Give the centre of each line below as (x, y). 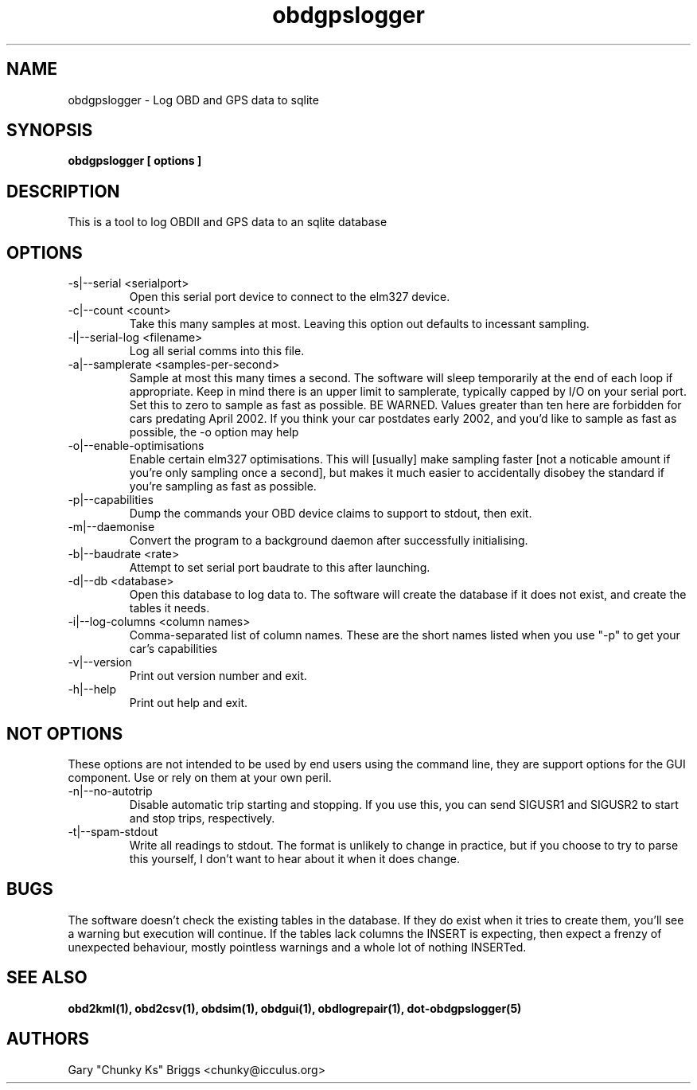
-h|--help (92, 690)
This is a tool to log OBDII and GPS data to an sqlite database (228, 222)
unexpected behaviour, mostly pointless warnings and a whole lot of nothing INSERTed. (297, 947)
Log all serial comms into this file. (217, 351)
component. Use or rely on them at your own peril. (200, 777)
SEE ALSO (47, 978)
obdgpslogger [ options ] (135, 161)
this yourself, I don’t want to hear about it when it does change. (294, 858)
